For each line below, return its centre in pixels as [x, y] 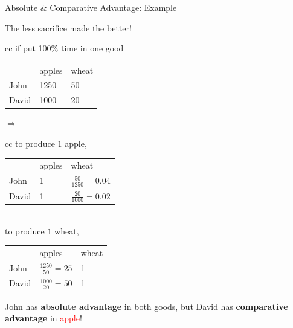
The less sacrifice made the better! [68, 27]
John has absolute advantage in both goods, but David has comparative [146, 306]
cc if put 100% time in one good [64, 48]
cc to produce [30, 143]
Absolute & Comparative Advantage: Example [91, 7]
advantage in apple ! [43, 318]
